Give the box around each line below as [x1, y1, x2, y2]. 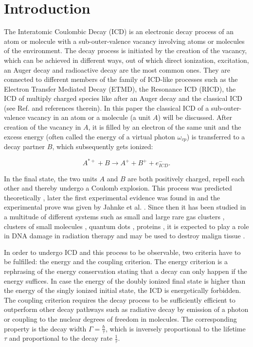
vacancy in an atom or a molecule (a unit [27, 112, 151, 122]
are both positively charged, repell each [127, 173, 245, 183]
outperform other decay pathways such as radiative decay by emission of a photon [4, 304, 249, 314]
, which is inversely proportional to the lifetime [105, 323, 246, 333]
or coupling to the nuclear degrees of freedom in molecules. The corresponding [4, 313, 237, 324]
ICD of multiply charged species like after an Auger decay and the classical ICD [4, 93, 242, 103]
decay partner [4, 141, 45, 152]
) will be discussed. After [158, 112, 232, 122]
